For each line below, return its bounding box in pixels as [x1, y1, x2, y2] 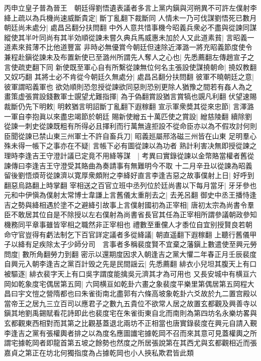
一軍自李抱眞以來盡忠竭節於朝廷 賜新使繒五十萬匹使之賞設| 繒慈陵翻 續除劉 [4, 111, 252, 121]
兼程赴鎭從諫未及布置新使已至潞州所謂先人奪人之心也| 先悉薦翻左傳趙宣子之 [4, 51, 254, 62]
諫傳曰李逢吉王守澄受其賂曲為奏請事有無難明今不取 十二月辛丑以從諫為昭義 [4, 160, 252, 170]
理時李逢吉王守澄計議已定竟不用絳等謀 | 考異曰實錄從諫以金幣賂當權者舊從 [4, 150, 254, 160]
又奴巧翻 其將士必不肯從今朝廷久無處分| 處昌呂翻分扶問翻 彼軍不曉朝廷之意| [4, 71, 254, 82]
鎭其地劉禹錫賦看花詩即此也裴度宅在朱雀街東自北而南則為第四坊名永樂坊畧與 [4, 308, 257, 318]
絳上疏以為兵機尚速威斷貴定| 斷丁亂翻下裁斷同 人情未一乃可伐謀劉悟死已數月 [4, 12, 257, 23]
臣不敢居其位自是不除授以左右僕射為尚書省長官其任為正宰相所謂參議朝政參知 [4, 209, 257, 220]
